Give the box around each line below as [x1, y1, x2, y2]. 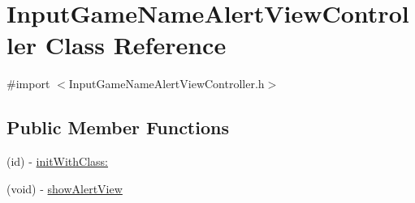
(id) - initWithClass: [6, 153, 109, 170]
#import [6, 75, 50, 92]
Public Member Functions [6, 115, 229, 140]
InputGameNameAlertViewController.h [68, 75, 265, 92]
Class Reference [45, 28, 227, 61]
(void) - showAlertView [6, 180, 123, 197]
